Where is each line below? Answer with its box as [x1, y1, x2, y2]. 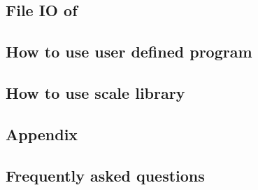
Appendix [6, 123, 78, 144]
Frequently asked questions [6, 164, 205, 186]
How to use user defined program [6, 41, 252, 62]
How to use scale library [6, 81, 185, 103]
